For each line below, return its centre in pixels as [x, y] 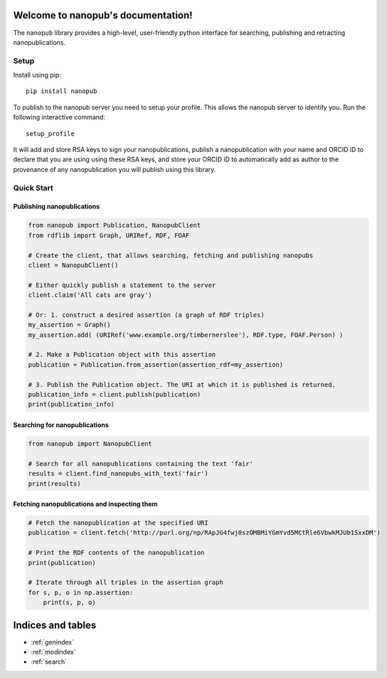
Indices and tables [55, 625]
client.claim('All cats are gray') [90, 295]
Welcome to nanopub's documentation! [103, 15]
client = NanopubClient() [73, 265]
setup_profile [50, 134]
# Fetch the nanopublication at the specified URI [118, 523]
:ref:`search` [49, 662]
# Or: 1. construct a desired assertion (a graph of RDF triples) [146, 315]
